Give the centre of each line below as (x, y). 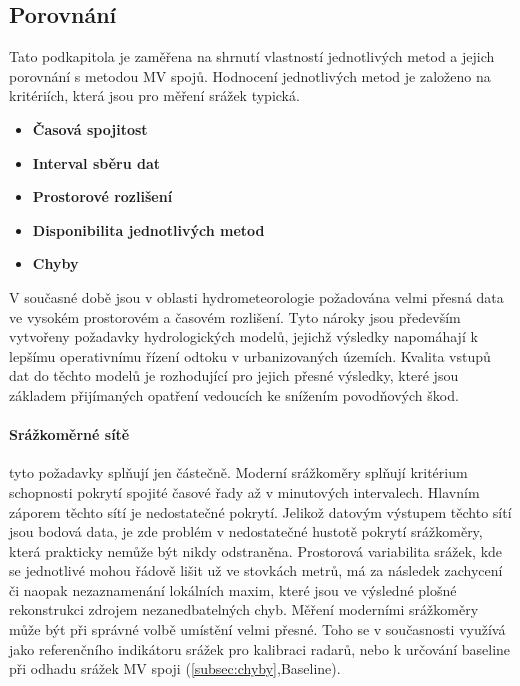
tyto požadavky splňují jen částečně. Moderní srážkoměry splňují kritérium (238, 472)
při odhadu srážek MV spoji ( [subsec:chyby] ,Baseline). (175, 668)
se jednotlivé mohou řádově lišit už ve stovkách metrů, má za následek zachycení (256, 570)
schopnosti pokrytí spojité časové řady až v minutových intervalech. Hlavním (244, 491)
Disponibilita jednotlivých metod (148, 229)
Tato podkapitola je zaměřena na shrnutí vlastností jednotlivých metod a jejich (252, 56)
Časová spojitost (90, 128)
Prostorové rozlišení (102, 196)
